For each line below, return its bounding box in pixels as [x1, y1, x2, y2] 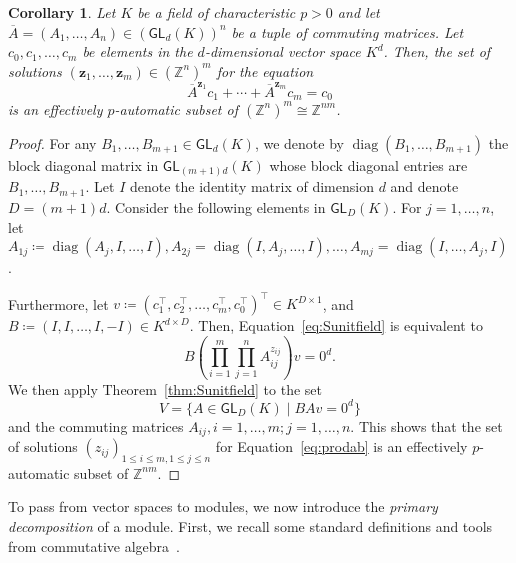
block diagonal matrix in [8, 154, 159, 175]
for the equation [216, 60, 314, 81]
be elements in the [82, 41, 193, 62]
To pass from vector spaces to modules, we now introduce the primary [8, 496, 438, 517]
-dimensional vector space [204, 41, 361, 62]
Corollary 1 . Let [8, 2, 116, 22]
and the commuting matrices [8, 415, 184, 436]
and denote [390, 176, 459, 197]
